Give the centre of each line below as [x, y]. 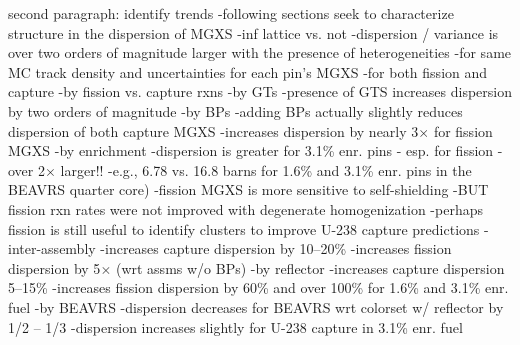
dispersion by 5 [54, 267]
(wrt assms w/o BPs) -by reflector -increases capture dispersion [310, 267]
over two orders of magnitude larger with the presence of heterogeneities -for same [260, 52]
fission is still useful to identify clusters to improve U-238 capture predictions [244, 228]
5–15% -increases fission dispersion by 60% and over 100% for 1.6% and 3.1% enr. [258, 287]
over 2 [26, 169]
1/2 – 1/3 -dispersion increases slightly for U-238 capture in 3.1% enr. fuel [235, 326]
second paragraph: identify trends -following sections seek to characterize [231, 13]
